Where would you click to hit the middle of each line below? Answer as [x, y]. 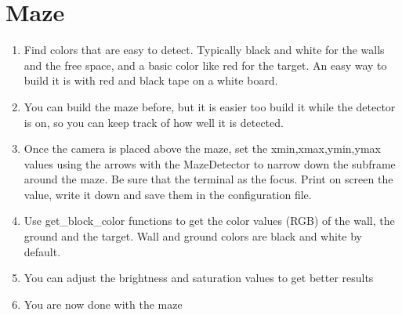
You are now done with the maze [103, 304]
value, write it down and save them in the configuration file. [168, 194]
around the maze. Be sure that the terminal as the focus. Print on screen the [208, 179]
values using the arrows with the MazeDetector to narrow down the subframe [210, 163]
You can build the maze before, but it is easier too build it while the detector [210, 106]
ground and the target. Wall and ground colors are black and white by [193, 236]
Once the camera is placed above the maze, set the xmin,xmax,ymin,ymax [202, 148]
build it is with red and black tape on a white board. [151, 80]
